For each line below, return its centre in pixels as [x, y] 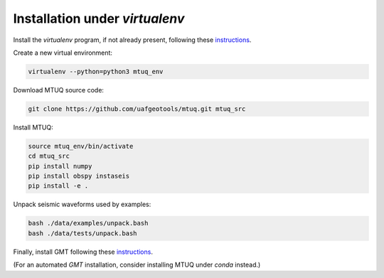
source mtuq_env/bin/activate [81, 146]
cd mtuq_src [49, 156]
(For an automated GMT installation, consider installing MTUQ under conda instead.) [137, 265]
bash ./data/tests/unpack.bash [83, 233]
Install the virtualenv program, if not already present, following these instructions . [132, 40]
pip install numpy [60, 166]
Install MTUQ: [33, 127]
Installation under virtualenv [99, 18]
